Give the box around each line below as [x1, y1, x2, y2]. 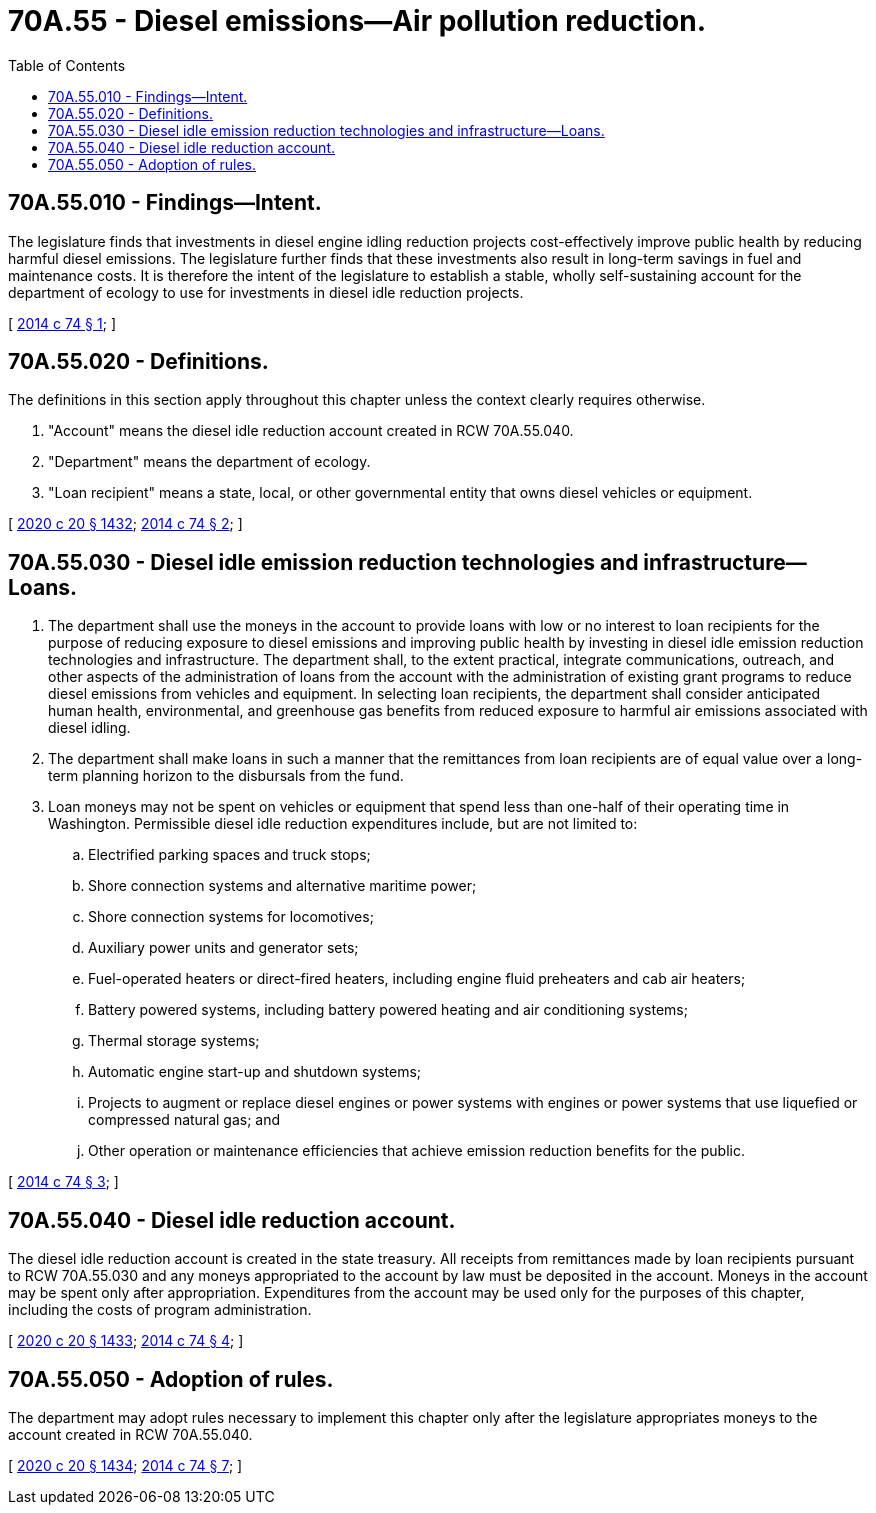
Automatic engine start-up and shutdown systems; [88, 1063, 422, 1081]
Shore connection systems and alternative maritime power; [88, 877, 477, 895]
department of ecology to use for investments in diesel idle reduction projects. [8, 283, 524, 301]
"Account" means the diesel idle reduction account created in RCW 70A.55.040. [48, 422, 574, 440]
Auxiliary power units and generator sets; [88, 939, 359, 957]
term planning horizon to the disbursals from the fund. [48, 767, 404, 785]
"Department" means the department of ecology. [48, 453, 371, 471]
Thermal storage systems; [88, 1032, 260, 1050]
